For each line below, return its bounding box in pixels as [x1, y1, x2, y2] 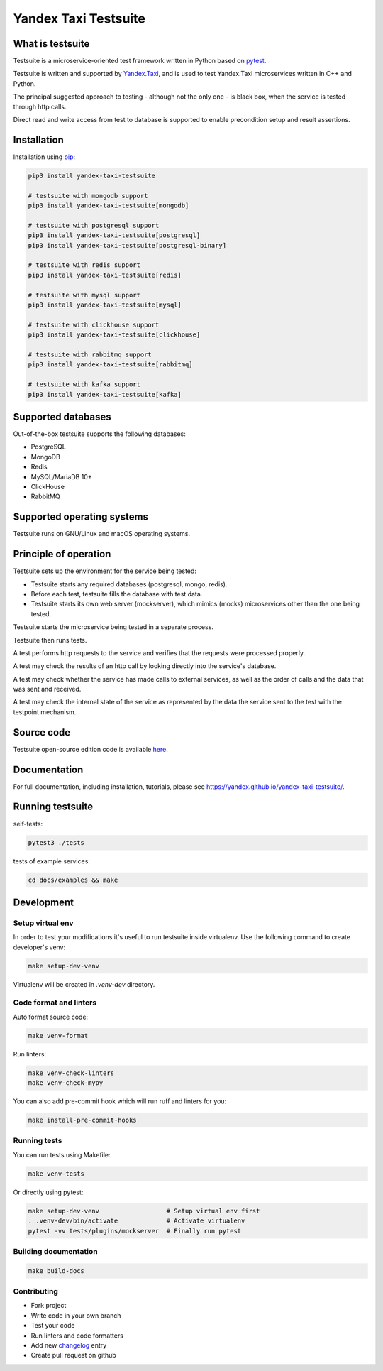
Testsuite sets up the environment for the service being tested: [13, 567, 196, 575]
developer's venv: [13, 943, 66, 951]
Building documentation [13, 1246, 99, 1256]
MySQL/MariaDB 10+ [30, 472, 92, 481]
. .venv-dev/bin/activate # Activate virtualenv [28, 1217, 245, 1225]
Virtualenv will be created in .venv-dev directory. [13, 980, 155, 988]
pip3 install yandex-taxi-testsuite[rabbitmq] [28, 361, 193, 368]
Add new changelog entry [30, 1340, 107, 1349]
